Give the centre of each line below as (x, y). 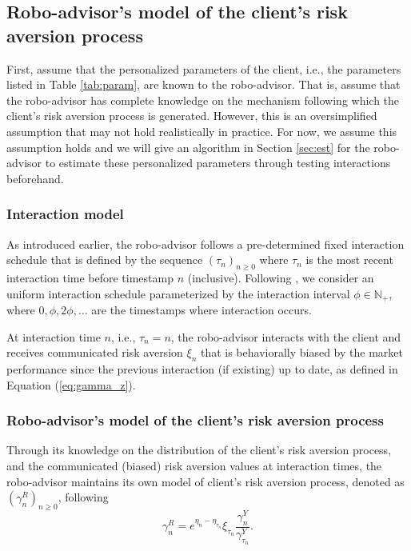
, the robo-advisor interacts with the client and (286, 336)
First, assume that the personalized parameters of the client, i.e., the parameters (204, 68)
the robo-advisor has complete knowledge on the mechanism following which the (203, 100)
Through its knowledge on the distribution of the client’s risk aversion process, (199, 450)
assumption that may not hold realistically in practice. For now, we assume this (202, 131)
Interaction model (65, 214)
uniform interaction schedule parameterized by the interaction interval (178, 293)
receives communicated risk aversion (95, 352)
